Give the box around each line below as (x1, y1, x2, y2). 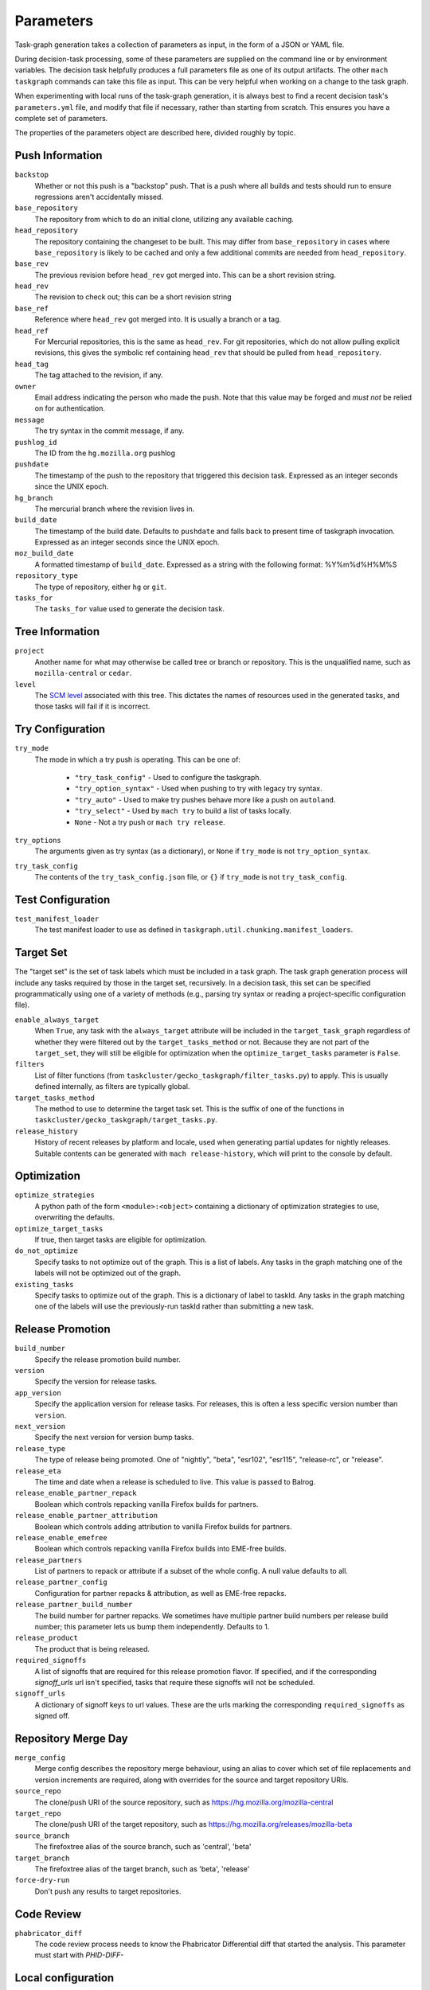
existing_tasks (14, 1280, 75, 1289)
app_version (14, 1388, 61, 1397)
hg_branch (14, 494, 53, 502)
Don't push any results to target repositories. (34, 1887, 182, 1896)
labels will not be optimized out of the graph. (34, 1268, 182, 1278)
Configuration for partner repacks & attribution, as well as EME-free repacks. (34, 1588, 287, 1598)
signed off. (34, 1711, 70, 1721)
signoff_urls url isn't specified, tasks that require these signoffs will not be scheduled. (34, 1677, 315, 1687)
